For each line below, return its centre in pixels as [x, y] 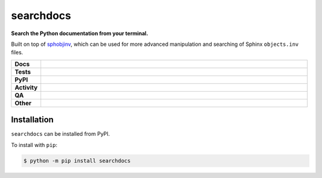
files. [17, 52]
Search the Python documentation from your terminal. [80, 33]
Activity [26, 88]
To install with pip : [34, 145]
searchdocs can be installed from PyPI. [61, 134]
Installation [32, 120]
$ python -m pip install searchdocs [77, 160]
